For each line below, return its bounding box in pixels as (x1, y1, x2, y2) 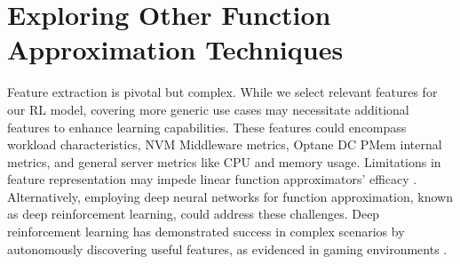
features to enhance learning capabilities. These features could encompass (7, 117, 407, 136)
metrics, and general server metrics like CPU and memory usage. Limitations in (7, 152, 441, 171)
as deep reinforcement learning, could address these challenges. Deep (7, 204, 380, 223)
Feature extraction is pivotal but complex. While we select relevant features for (7, 83, 438, 101)
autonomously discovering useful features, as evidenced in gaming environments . (7, 239, 448, 258)
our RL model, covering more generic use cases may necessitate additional (7, 100, 409, 118)
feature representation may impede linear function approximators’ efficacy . (7, 170, 417, 188)
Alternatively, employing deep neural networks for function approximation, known (7, 187, 454, 205)
